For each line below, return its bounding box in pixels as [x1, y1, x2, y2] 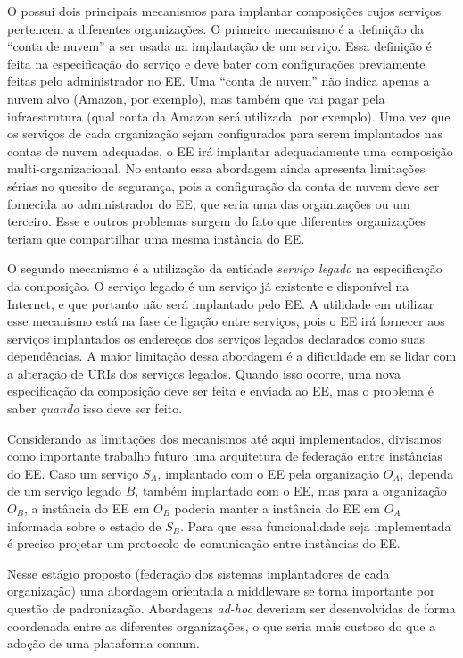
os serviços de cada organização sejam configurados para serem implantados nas [7, 124, 443, 143]
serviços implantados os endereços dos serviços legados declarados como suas [7, 329, 426, 347]
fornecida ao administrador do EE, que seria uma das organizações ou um [7, 194, 410, 212]
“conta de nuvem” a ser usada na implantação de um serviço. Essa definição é [7, 37, 432, 55]
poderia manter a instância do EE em [174, 499, 380, 518]
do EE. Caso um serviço [7, 463, 139, 482]
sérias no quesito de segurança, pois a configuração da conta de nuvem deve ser [7, 176, 440, 195]
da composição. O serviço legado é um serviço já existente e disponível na [7, 276, 409, 295]
